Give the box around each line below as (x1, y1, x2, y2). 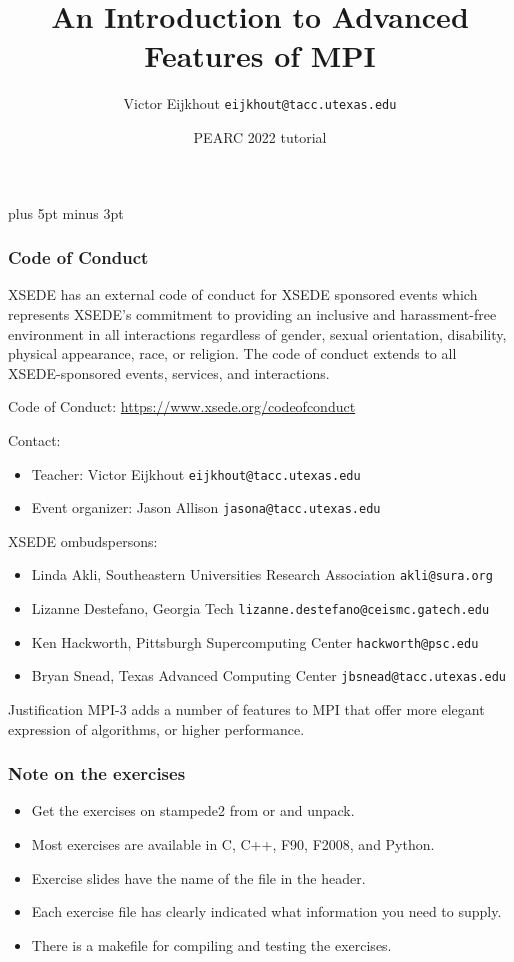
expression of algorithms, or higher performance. (8, 718, 305, 739)
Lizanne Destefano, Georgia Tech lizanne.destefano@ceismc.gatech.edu (31, 598, 490, 619)
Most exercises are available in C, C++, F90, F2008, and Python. (31, 834, 435, 855)
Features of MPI (144, 35, 376, 76)
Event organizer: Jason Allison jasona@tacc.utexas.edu (31, 497, 381, 518)
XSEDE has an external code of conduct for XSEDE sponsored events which (8, 284, 478, 305)
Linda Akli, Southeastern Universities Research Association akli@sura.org (31, 564, 493, 585)
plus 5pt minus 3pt (8, 202, 124, 223)
